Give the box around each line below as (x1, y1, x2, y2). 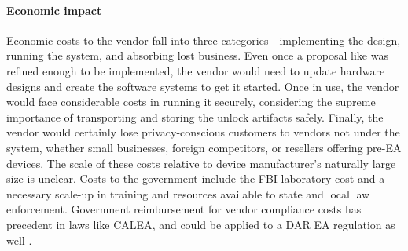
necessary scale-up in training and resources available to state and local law (6, 185, 370, 202)
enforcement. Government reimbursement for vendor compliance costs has (6, 201, 362, 217)
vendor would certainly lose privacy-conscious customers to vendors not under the (6, 124, 400, 140)
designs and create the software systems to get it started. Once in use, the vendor (6, 78, 399, 94)
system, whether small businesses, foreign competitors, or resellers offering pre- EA (6, 139, 402, 155)
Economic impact (6, 2, 102, 18)
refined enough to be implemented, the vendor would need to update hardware (6, 62, 385, 78)
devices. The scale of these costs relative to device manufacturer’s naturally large (6, 155, 396, 171)
